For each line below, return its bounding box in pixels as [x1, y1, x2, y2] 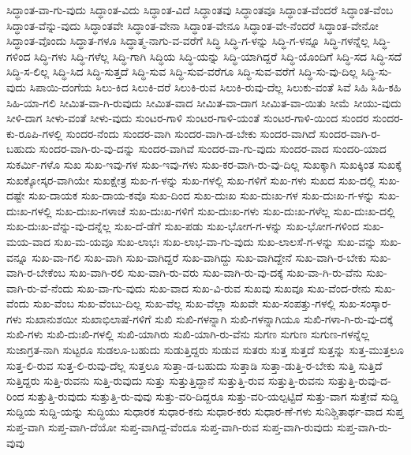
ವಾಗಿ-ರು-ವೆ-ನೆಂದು [6, 279, 74, 296]
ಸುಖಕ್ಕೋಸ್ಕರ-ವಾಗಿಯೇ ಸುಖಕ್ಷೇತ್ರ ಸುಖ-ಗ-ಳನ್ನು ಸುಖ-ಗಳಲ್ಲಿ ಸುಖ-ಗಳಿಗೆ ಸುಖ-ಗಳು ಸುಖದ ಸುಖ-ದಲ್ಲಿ [6, 171, 376, 188]
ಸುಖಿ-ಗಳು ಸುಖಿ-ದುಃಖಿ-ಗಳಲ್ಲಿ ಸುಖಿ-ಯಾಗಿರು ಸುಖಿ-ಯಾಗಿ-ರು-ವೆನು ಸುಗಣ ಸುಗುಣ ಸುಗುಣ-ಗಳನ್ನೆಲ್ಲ [6, 326, 370, 342]
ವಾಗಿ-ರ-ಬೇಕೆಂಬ [6, 264, 66, 281]
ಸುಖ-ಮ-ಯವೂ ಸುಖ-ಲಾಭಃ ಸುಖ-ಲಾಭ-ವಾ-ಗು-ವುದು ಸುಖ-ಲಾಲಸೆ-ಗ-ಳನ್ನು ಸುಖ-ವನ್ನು [54, 233, 377, 249]
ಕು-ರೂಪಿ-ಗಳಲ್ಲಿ [6, 125, 63, 141]
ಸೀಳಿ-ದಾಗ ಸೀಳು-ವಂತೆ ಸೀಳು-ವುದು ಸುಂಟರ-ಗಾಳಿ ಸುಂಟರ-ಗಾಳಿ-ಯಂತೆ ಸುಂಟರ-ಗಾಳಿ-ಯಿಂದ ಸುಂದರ [6, 110, 369, 126]
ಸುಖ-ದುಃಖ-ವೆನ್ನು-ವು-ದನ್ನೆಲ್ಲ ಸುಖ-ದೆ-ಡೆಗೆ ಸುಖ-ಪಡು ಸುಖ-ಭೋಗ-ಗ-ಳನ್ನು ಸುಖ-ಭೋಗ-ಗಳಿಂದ [6, 218, 360, 234]
